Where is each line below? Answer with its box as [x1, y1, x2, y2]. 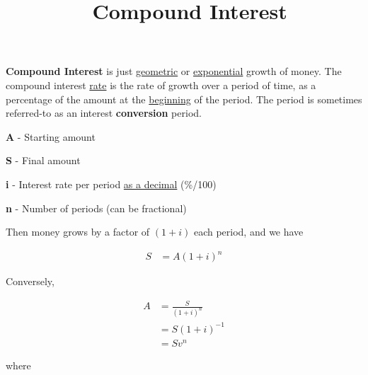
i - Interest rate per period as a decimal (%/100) [6, 176, 217, 191]
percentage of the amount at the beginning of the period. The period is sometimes [6, 91, 362, 106]
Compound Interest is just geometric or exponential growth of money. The [6, 64, 342, 79]
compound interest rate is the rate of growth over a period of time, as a [6, 77, 316, 92]
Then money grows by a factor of [6, 224, 150, 239]
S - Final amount [6, 153, 81, 168]
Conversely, [6, 274, 54, 289]
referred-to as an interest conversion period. [6, 105, 202, 120]
